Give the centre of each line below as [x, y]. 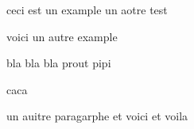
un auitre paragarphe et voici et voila [97, 116]
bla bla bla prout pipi [59, 63]
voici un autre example [62, 36]
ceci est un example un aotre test [87, 9]
